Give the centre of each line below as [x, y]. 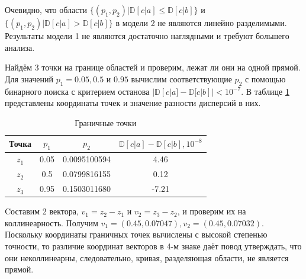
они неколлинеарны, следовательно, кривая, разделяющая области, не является [147, 257]
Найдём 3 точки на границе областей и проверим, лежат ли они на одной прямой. [153, 67]
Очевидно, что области [46, 9]
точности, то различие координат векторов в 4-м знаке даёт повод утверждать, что [153, 246]
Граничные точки [106, 122]
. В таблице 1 [265, 91]
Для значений [29, 78]
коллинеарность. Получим [51, 222]
